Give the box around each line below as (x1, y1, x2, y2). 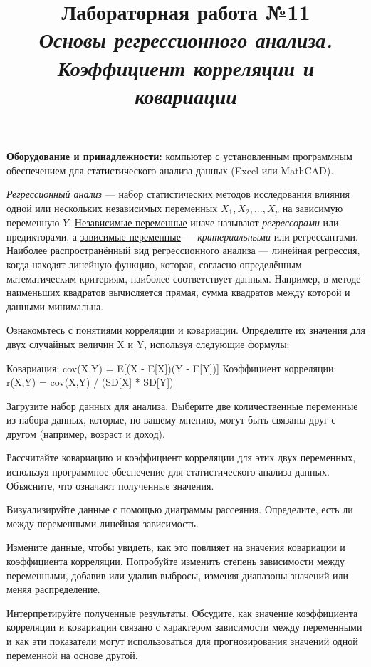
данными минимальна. (6, 298, 104, 313)
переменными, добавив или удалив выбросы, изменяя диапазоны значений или (6, 567, 349, 582)
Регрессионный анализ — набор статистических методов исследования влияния (6, 187, 350, 201)
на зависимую (282, 200, 343, 215)
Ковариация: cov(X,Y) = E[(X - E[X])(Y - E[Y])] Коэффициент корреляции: (6, 360, 337, 375)
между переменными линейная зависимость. (6, 515, 199, 530)
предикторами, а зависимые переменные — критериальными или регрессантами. (6, 229, 358, 243)
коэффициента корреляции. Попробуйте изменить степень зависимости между (6, 554, 345, 569)
